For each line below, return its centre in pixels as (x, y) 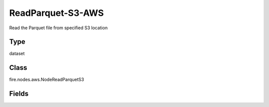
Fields (19, 94)
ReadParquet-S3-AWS (57, 13)
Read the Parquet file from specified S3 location (59, 28)
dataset (17, 53)
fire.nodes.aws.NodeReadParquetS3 (47, 80)
